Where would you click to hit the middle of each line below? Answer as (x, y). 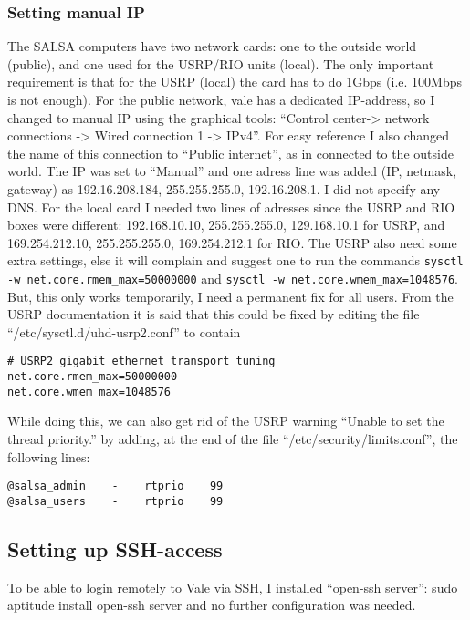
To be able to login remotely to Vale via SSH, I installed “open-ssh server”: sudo (233, 587)
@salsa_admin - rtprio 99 (115, 486)
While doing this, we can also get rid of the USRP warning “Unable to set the (226, 421)
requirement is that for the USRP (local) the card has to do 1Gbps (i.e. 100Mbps (235, 82)
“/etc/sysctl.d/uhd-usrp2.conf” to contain (124, 331)
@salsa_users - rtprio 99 (115, 501)
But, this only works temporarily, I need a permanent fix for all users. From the (230, 296)
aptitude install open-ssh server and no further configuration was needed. (212, 605)
